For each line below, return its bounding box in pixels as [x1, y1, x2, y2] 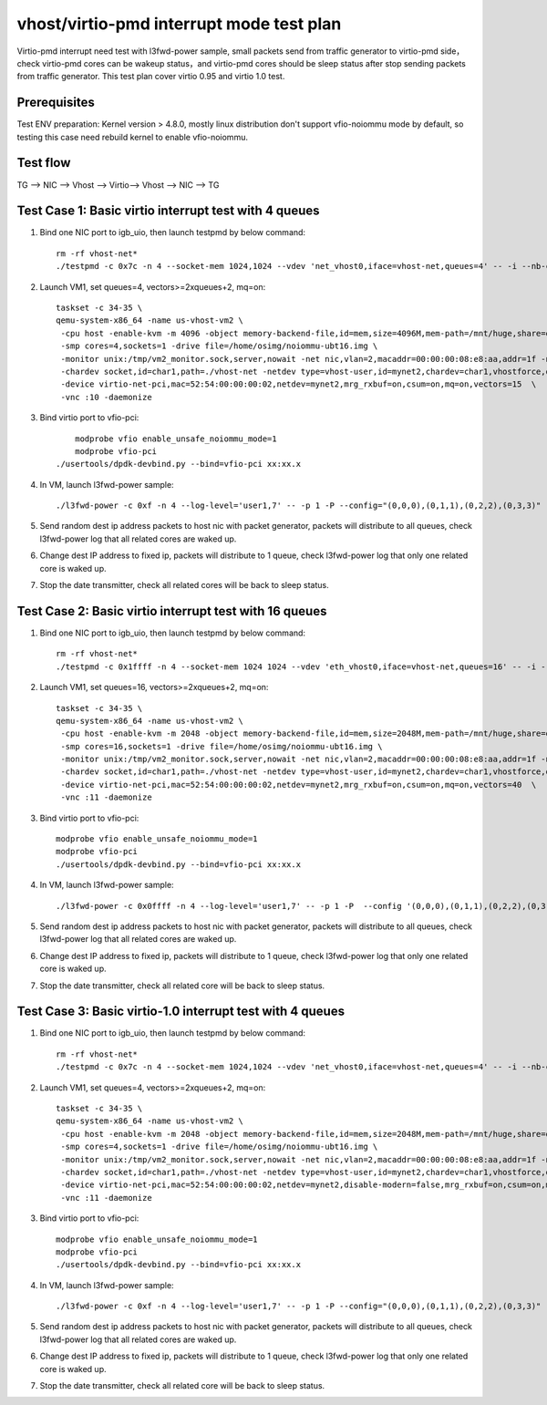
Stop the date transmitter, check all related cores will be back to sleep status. [39, 580, 329, 591]
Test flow [16, 155, 71, 170]
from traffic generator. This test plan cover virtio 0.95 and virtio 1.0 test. [16, 71, 285, 82]
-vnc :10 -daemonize [60, 392, 152, 402]
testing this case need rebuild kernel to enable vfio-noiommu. [16, 131, 248, 142]
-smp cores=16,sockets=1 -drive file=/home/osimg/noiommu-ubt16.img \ [60, 741, 383, 751]
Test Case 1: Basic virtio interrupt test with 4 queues [16, 203, 320, 219]
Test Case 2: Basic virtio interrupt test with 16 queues [16, 603, 327, 619]
